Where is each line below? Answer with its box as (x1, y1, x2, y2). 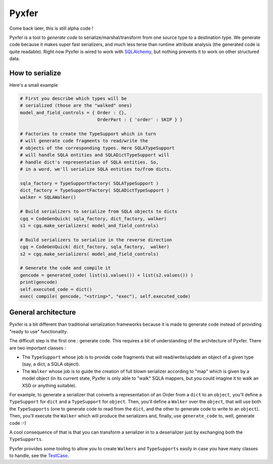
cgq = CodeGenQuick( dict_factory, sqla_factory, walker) (20, 244, 169, 250)
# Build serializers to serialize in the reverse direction (20, 237, 172, 242)
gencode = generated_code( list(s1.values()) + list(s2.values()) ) (20, 272, 194, 278)
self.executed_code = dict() (20, 286, 93, 292)
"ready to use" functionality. (9, 328, 68, 334)
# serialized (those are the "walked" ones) (20, 102, 132, 109)
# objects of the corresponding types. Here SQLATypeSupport (20, 145, 175, 151)
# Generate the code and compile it (20, 265, 111, 271)
